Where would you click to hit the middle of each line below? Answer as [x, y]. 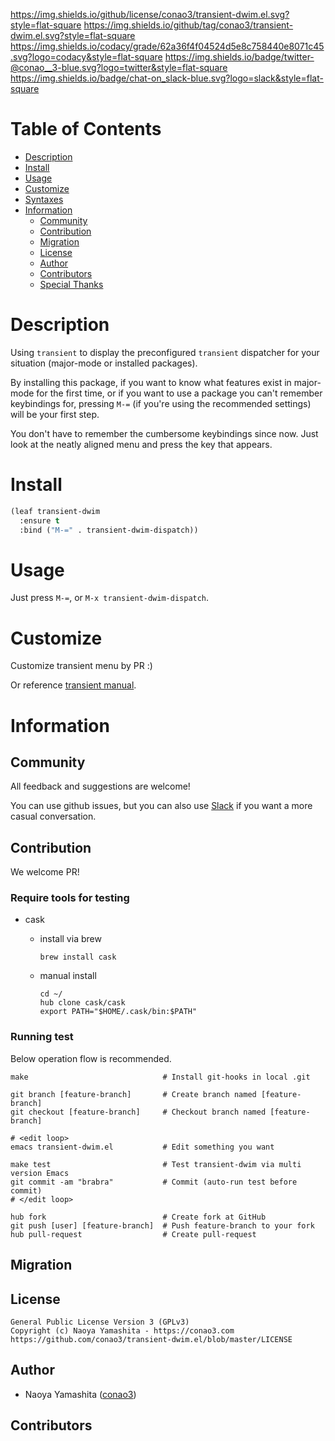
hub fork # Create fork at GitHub [138, 1217]
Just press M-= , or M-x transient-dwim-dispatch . [110, 598]
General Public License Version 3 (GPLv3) [100, 1322]
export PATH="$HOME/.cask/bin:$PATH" [118, 1012]
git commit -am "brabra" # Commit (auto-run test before [154, 1182]
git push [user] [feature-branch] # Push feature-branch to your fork [162, 1225]
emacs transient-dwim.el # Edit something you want [142, 1147]
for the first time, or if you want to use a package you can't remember [179, 393]
